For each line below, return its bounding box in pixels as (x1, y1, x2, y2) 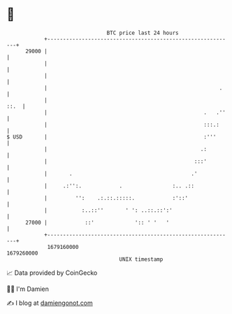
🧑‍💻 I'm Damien (6, 285, 50, 293)
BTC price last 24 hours (106, 29, 179, 36)
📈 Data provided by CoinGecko (6, 269, 98, 277)
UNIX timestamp (119, 255, 164, 263)
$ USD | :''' (6, 133, 217, 141)
